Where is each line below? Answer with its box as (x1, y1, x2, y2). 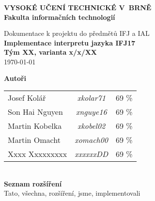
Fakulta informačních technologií (4, 12, 115, 22)
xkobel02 (77, 120, 106, 132)
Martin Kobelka (8, 120, 62, 132)
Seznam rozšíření (4, 178, 62, 188)
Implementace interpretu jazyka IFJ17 (4, 37, 136, 47)
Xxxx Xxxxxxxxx (8, 148, 67, 160)
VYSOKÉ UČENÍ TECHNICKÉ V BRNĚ (4, 2, 152, 12)
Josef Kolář (8, 92, 46, 104)
